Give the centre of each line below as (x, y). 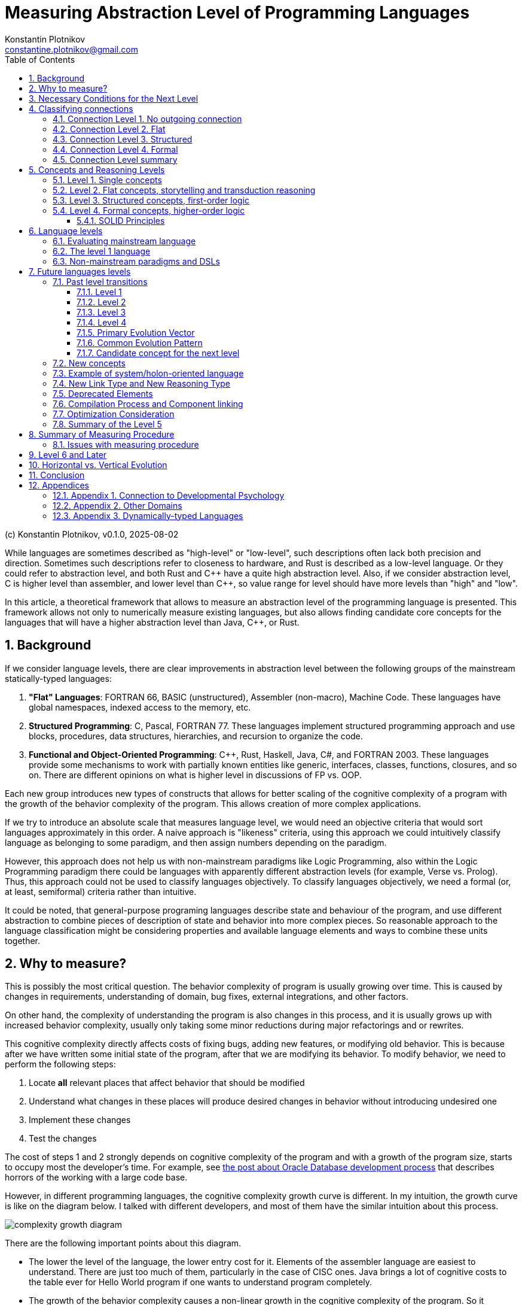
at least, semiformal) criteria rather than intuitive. (101, 891)
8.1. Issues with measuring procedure (126, 444)
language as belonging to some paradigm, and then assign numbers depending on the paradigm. (196, 842)
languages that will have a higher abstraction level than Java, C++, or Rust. (152, 622)
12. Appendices (59, 485)
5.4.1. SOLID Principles (121, 220)
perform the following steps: (60, 1064)
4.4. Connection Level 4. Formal (115, 149)
